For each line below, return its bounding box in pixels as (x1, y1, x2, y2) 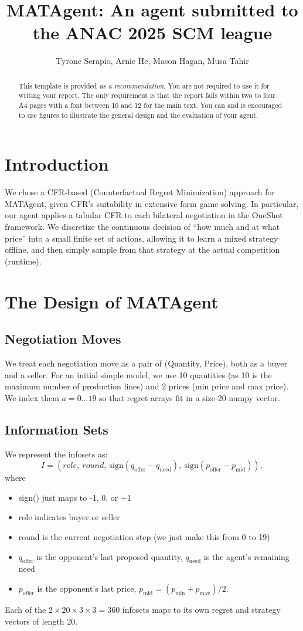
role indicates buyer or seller (18, 511, 120, 523)
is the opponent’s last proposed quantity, (36, 550, 183, 562)
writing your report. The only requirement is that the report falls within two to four (18, 90, 275, 100)
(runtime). (5, 255, 42, 267)
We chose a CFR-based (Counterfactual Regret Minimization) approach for (5, 186, 275, 198)
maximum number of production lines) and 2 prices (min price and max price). (5, 380, 289, 392)
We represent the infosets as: (5, 447, 108, 460)
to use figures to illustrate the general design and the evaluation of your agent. (18, 110, 258, 120)
